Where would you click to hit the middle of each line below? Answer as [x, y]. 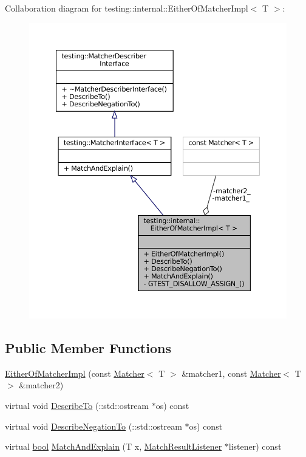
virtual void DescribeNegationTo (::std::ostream [93, 426]
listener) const [255, 446]
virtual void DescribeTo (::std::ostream [77, 406]
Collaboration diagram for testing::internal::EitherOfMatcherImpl [127, 8]
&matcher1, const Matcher [231, 373]
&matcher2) [41, 385]
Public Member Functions [88, 348]
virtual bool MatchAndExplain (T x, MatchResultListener [114, 446]
